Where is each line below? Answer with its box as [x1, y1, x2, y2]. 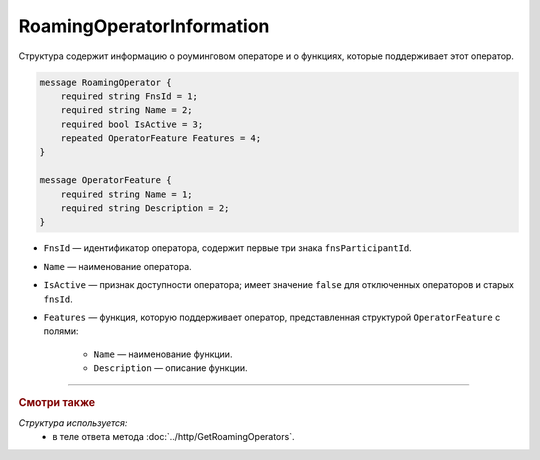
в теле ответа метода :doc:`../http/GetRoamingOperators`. [52, 431, 295, 443]
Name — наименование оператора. [43, 260, 192, 272]
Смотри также [18, 395, 96, 409]
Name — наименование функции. [93, 348, 233, 360]
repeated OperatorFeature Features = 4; [60, 133, 262, 144]
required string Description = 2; [60, 203, 230, 214]
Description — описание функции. [93, 362, 249, 374]
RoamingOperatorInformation [18, 15, 270, 37]
